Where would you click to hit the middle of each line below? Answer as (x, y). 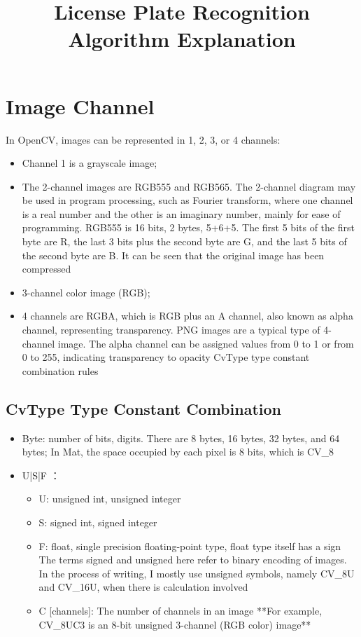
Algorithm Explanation (182, 39)
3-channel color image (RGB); (86, 292)
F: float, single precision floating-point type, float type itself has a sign (190, 546)
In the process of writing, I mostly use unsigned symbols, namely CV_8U (197, 573)
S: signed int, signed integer (98, 522)
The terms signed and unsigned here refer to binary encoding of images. (193, 560)
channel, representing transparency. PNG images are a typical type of (171, 330)
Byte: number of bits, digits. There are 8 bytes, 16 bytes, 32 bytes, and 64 (181, 438)
